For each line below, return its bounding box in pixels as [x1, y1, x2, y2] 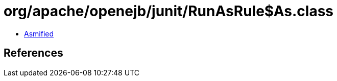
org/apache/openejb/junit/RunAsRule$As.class [4, 3, 334, 20]
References [4, 47, 63, 60]
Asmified [24, 29, 54, 38]
